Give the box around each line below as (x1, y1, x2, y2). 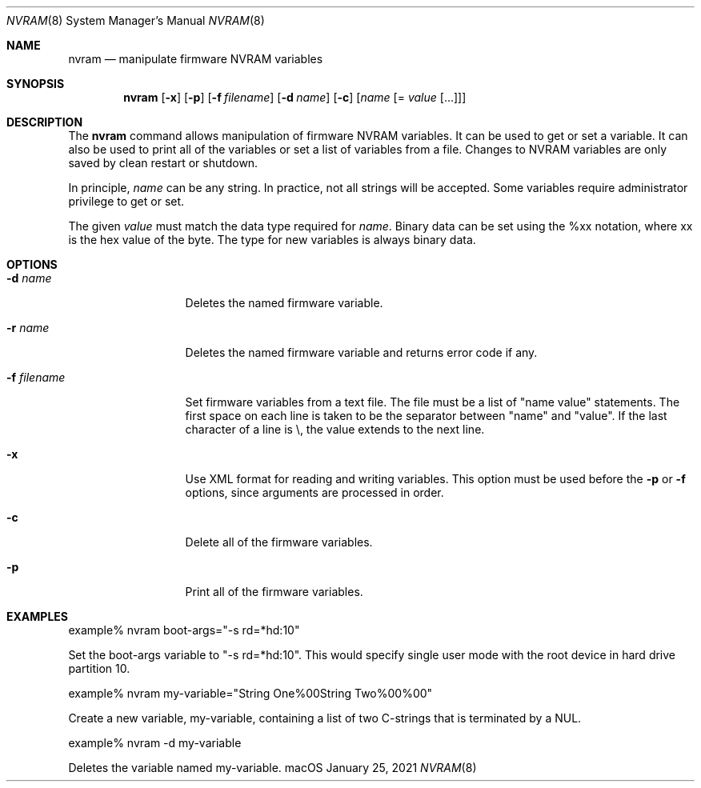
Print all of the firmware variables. (185, 585, 363, 598)
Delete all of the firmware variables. (185, 535, 373, 549)
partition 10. (68, 662, 130, 675)
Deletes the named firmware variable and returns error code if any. (185, 346, 538, 359)
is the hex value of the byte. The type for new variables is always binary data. (68, 233, 476, 246)
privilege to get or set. (68, 194, 185, 208)
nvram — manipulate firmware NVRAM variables (68, 52, 323, 66)
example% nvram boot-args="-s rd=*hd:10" (68, 623, 300, 637)
